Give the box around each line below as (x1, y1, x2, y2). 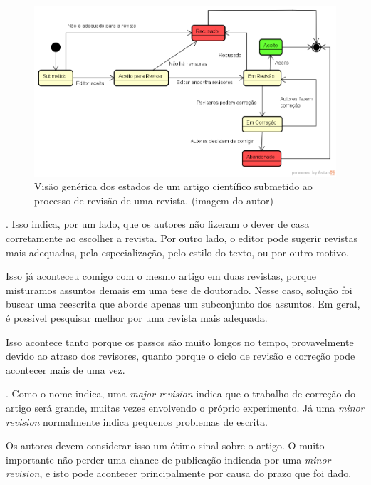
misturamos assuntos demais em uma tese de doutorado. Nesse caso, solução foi (6, 282, 352, 297)
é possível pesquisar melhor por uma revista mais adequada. (6, 311, 268, 325)
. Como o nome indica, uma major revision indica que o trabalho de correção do (6, 386, 356, 401)
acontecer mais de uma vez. (6, 362, 125, 377)
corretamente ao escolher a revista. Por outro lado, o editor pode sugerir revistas (6, 231, 358, 246)
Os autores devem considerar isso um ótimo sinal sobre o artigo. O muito (6, 438, 325, 453)
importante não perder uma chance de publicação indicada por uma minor (6, 452, 331, 466)
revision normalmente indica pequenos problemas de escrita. (6, 414, 268, 429)
